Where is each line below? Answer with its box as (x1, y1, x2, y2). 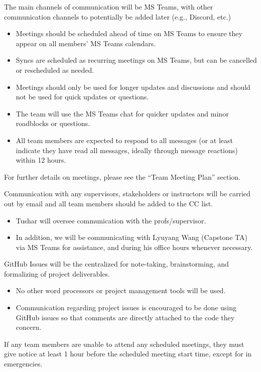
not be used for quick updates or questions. (16, 91, 149, 102)
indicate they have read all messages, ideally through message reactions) (16, 145, 238, 155)
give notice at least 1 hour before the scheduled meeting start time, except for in (4, 348, 252, 359)
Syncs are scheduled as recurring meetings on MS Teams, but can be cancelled (16, 55, 257, 65)
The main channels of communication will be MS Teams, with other (4, 2, 213, 12)
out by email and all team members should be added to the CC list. (4, 198, 213, 208)
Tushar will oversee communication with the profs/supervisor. (16, 215, 206, 225)
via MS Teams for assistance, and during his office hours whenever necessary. (16, 241, 253, 252)
